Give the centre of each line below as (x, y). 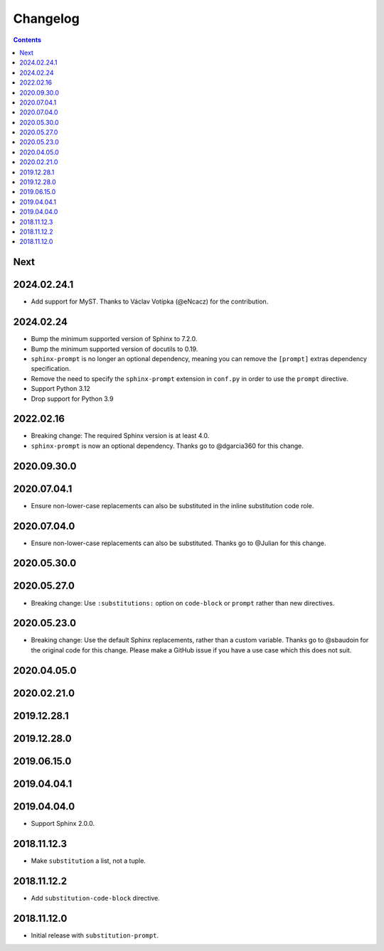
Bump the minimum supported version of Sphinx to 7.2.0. (114, 339)
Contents (27, 40)
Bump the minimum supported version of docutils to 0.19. (114, 349)
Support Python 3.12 (60, 389)
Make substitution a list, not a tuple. (88, 861)
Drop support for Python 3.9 (72, 399)
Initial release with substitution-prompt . (95, 935)
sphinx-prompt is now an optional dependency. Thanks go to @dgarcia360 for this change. (167, 446)
